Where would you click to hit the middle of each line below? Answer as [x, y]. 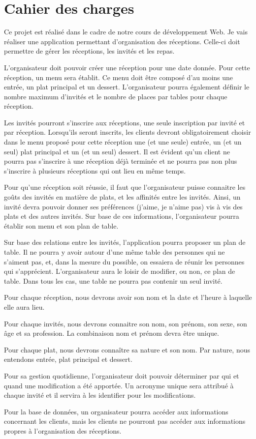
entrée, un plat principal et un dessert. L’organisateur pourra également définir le [127, 87]
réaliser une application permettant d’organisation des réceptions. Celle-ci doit [122, 41]
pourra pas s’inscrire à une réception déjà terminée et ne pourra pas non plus [121, 161]
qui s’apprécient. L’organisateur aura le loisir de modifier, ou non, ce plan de [120, 271]
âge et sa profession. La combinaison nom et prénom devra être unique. [112, 333]
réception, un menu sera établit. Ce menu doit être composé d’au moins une [119, 77]
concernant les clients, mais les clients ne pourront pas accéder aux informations [125, 421]
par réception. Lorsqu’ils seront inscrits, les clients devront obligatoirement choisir [128, 132]
